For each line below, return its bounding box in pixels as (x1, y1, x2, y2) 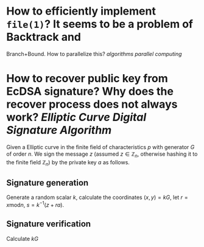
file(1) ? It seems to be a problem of (6, 17, 194, 31)
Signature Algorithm (6, 123, 112, 137)
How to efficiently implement (6, 4, 157, 18)
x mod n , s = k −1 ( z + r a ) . (6, 200, 65, 208)
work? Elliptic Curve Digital (6, 111, 147, 124)
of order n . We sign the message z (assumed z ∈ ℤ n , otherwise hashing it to (6, 150, 198, 159)
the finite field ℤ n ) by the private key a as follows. (6, 158, 130, 167)
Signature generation (6, 178, 89, 188)
